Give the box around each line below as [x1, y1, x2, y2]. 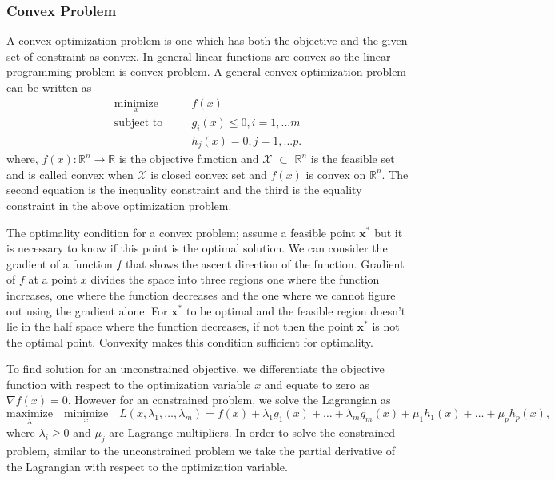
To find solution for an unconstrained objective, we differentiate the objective [6, 360, 385, 377]
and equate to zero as [264, 375, 369, 392]
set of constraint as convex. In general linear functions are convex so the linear [6, 47, 391, 64]
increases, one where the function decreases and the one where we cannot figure [6, 286, 396, 303]
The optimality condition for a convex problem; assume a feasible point [6, 224, 356, 240]
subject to [114, 117, 163, 129]
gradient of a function [6, 255, 113, 272]
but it [374, 224, 403, 240]
